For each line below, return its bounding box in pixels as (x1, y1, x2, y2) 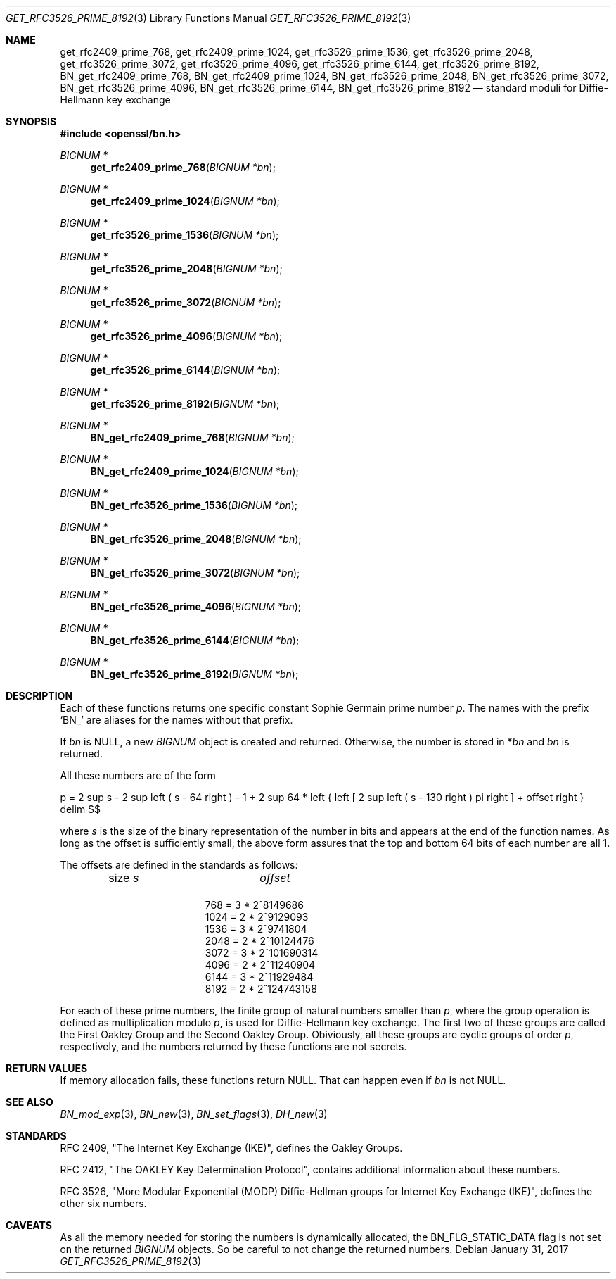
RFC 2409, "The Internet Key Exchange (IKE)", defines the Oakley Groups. (60, 1142, 403, 1154)
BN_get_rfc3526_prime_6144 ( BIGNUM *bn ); (90, 634, 300, 646)
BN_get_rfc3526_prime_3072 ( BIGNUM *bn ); (90, 567, 300, 579)
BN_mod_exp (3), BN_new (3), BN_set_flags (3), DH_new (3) (60, 1108, 328, 1120)
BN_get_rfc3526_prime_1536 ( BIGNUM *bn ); (90, 499, 298, 511)
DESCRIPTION (6, 690, 73, 702)
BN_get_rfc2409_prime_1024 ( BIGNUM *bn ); (90, 465, 299, 477)
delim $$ (60, 803, 101, 815)
